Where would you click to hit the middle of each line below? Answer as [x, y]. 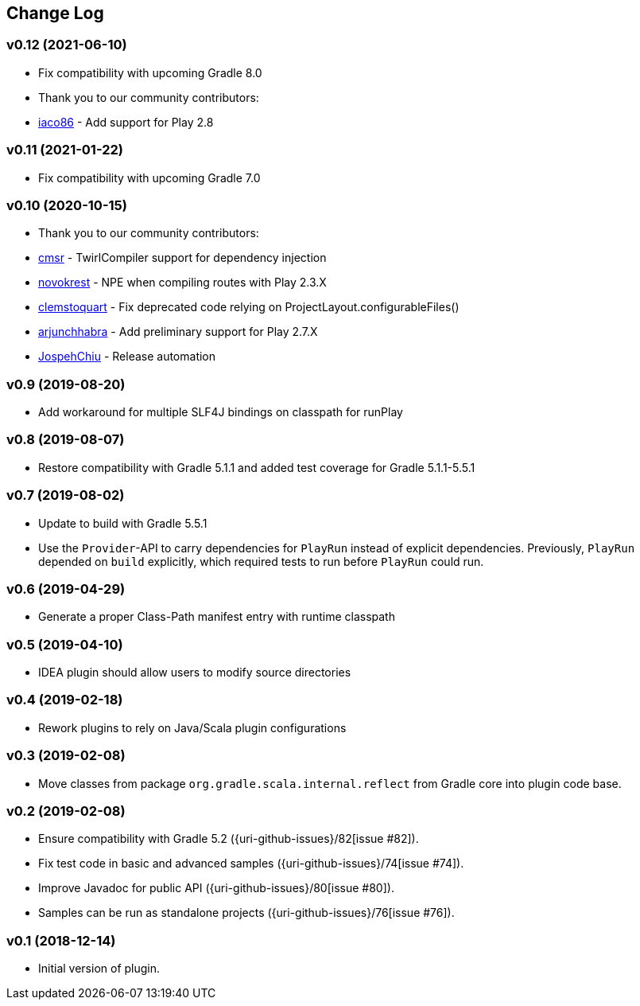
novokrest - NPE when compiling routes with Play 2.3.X [182, 283]
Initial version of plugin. [99, 969]
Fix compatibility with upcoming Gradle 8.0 [150, 72]
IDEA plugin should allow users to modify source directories [195, 673]
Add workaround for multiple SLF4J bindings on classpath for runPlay [221, 412]
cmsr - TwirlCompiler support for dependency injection [182, 258]
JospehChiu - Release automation [127, 357]
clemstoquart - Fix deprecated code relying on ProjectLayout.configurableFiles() [249, 307]
